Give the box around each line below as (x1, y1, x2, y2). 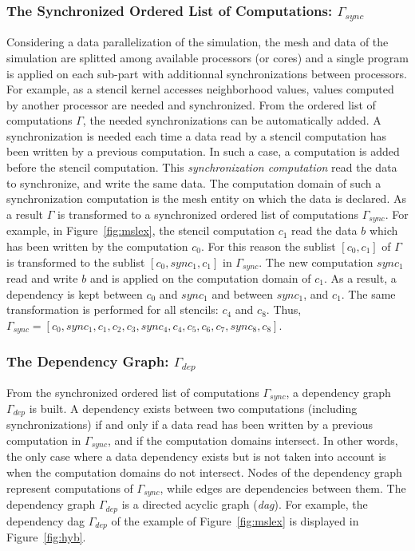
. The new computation (259, 253, 373, 270)
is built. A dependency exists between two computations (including (29, 399, 358, 416)
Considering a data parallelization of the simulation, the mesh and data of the (6, 34, 389, 50)
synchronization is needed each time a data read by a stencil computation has (6, 127, 386, 144)
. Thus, (266, 301, 302, 318)
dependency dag (6, 512, 85, 529)
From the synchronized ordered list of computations (6, 383, 259, 400)
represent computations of (6, 479, 133, 496)
